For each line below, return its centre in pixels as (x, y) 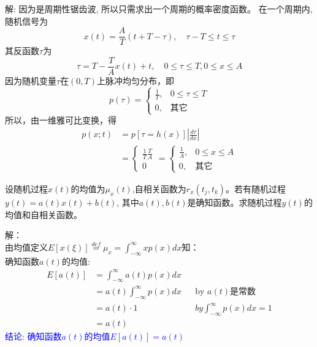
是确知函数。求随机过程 (235, 202)
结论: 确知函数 (33, 336)
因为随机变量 (31, 80)
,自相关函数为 (159, 188)
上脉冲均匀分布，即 (136, 80)
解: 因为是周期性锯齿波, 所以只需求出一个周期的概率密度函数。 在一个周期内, (159, 9)
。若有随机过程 (256, 188)
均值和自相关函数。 (44, 214)
